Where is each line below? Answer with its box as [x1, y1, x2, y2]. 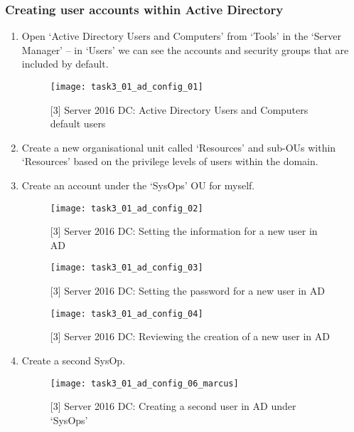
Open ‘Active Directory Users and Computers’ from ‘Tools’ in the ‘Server [21, 28, 341, 43]
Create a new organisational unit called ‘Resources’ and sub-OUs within [21, 139, 336, 154]
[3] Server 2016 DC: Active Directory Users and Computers [50, 102, 309, 117]
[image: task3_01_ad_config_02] [50, 203, 203, 214]
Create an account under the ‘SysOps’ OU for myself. [21, 178, 255, 193]
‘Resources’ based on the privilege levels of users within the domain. [21, 154, 318, 169]
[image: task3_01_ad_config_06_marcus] [50, 378, 239, 389]
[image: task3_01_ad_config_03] [50, 263, 203, 273]
